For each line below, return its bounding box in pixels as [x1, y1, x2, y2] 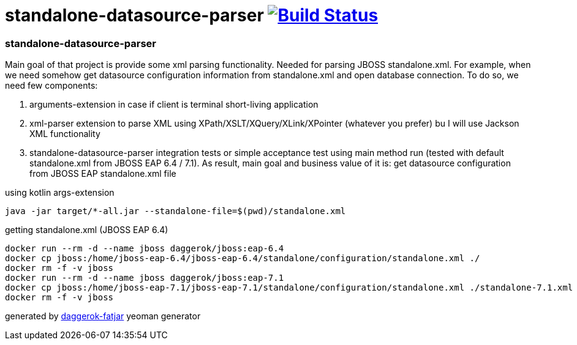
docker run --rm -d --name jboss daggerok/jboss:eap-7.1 [5, 273, 284, 283]
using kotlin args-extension [5, 187, 115, 198]
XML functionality [29, 128, 100, 139]
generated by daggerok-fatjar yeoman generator [5, 311, 201, 322]
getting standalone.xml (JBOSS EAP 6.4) [5, 224, 168, 236]
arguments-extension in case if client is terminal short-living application [29, 99, 319, 110]
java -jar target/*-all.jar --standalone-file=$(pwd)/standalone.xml [5, 206, 346, 217]
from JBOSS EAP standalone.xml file [29, 168, 176, 179]
